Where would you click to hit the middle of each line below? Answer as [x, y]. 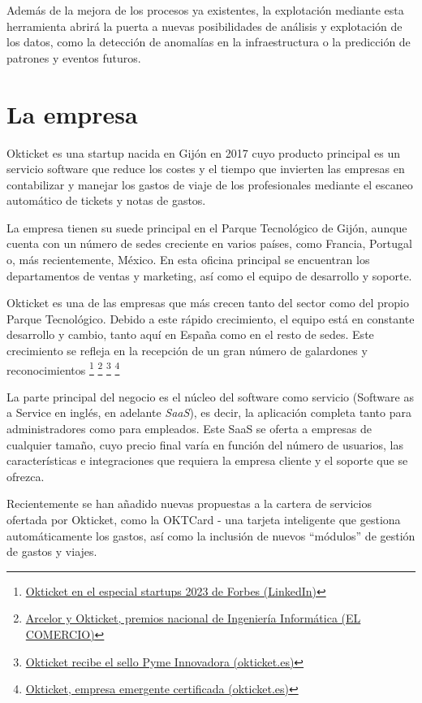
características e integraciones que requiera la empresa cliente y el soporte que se [207, 460]
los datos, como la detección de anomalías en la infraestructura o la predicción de [209, 42]
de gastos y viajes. [52, 551]
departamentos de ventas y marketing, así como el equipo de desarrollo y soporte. [209, 275]
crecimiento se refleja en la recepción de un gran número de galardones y [187, 351]
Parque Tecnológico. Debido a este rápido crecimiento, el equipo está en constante [211, 318]
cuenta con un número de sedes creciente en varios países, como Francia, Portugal [209, 243]
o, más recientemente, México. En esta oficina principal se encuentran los [188, 260]
